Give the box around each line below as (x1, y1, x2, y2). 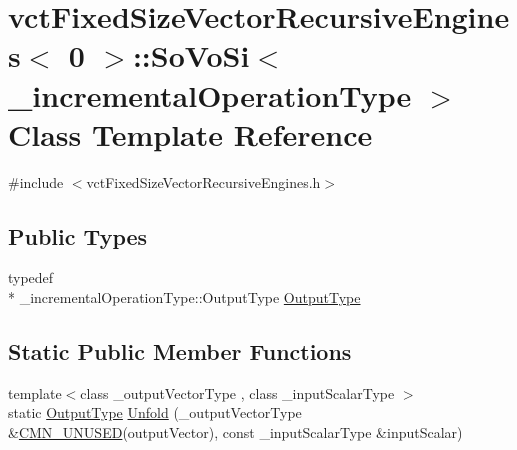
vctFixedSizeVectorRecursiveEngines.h (86, 171, 321, 192)
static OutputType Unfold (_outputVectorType (8, 402, 302, 423)
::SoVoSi (132, 35, 250, 76)
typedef (8, 267, 54, 288)
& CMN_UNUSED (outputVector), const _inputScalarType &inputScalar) (8, 422, 463, 443)
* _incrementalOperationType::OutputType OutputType (8, 287, 361, 308)
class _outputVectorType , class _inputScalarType (80, 382, 395, 403)
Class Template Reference (8, 113, 373, 154)
